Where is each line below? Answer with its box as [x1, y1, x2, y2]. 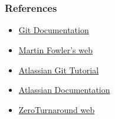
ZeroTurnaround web [18, 103, 95, 115]
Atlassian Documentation [18, 83, 110, 96]
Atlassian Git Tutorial [18, 63, 99, 76]
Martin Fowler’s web [18, 44, 93, 56]
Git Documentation [18, 24, 89, 36]
